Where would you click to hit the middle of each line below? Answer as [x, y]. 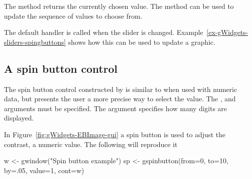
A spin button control [61, 68]
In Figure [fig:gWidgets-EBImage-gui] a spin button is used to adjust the [115, 134]
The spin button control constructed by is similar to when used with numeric [121, 89]
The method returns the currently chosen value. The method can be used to [119, 6]
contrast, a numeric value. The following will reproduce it [91, 144]
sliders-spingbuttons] [35, 42]
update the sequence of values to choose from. [73, 15]
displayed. [19, 118]
